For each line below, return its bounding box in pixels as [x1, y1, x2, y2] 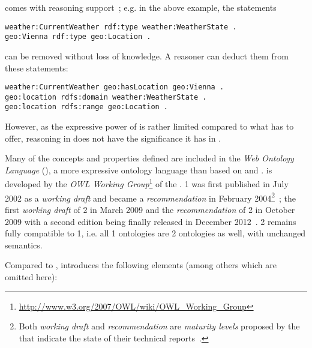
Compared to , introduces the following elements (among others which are [5, 259, 277, 271]
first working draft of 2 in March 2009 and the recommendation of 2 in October [5, 203, 295, 215]
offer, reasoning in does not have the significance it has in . [5, 131, 221, 144]
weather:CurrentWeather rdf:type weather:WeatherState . [5, 22, 237, 31]
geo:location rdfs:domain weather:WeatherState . [5, 92, 207, 101]
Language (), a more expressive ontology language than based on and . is [5, 163, 272, 176]
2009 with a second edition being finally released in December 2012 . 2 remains [5, 215, 296, 227]
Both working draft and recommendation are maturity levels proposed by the [19, 320, 300, 332]
